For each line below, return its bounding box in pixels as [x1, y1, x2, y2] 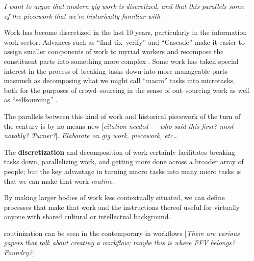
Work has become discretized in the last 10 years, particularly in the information [4, 27, 247, 37]
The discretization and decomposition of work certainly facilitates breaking [4, 146, 235, 157]
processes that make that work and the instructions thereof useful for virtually [4, 202, 240, 212]
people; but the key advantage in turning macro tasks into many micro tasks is [4, 166, 241, 176]
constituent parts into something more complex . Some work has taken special [4, 56, 239, 66]
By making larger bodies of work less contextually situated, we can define [4, 192, 225, 203]
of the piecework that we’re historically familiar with [4, 10, 160, 21]
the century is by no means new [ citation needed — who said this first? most [4, 120, 234, 131]
